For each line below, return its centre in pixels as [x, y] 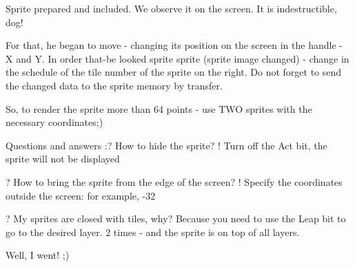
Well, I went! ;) [38, 255]
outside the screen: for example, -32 [81, 195]
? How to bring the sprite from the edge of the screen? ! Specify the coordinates [174, 181]
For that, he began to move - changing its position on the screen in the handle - [174, 45]
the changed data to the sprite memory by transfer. [114, 85]
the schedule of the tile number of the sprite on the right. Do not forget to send [174, 72]
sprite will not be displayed [63, 159]
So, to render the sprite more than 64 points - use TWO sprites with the [159, 108]
